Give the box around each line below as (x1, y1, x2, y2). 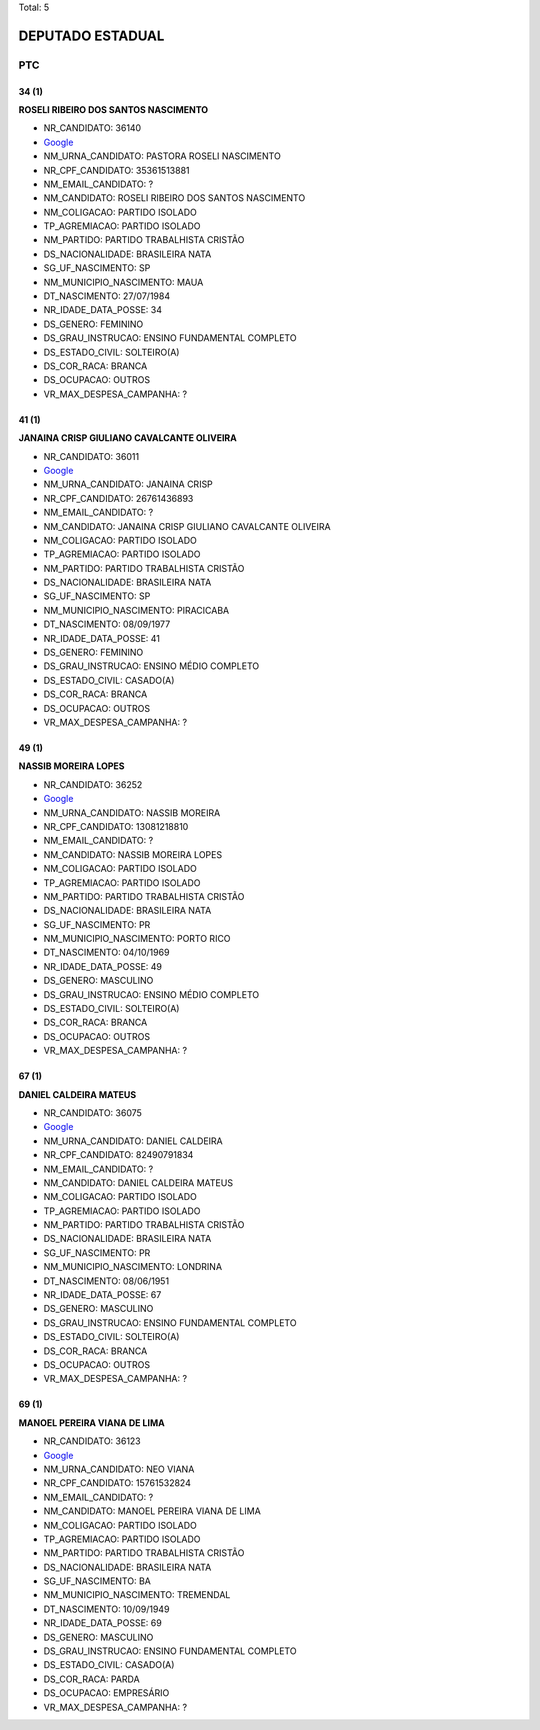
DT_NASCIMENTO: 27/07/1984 (43, 290, 170, 302)
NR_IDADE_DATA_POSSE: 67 (43, 1289, 162, 1301)
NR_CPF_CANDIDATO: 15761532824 (43, 1477, 192, 1489)
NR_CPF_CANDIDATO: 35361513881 (43, 164, 190, 176)
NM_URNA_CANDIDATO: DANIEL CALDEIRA (43, 1135, 224, 1147)
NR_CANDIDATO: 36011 (43, 450, 140, 462)
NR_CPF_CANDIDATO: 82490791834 (43, 1149, 194, 1161)
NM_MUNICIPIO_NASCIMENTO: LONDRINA (43, 1261, 223, 1273)
